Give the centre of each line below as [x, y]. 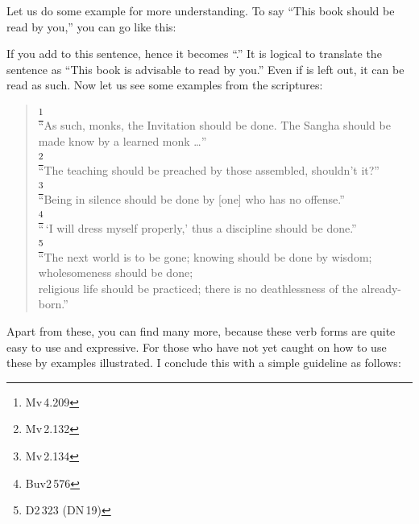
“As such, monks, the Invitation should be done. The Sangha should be [214, 125]
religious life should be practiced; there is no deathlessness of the [198, 288]
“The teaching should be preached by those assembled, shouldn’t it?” [209, 169]
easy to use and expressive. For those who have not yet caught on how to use [197, 347]
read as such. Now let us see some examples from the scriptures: [165, 85]
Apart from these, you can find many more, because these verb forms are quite [201, 330]
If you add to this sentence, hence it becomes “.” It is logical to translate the [194, 54]
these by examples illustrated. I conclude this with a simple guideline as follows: [204, 363]
